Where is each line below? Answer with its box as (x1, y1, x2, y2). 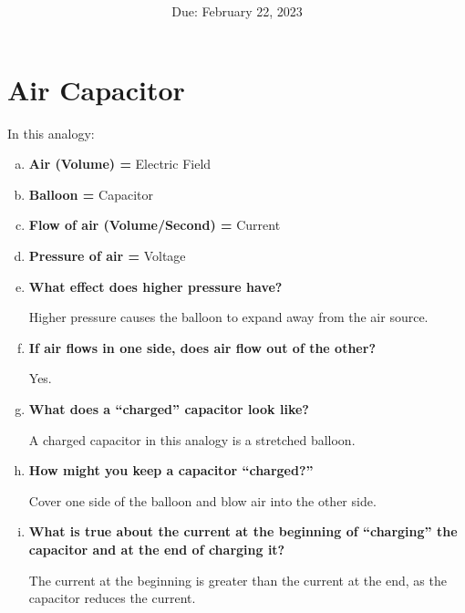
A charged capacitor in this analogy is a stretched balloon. (28, 430, 356, 449)
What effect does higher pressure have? (28, 276, 283, 296)
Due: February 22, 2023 (171, 2, 303, 21)
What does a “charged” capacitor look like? (28, 400, 309, 418)
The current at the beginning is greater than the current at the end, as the (28, 570, 447, 589)
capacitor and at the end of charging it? (28, 539, 285, 558)
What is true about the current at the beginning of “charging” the (28, 522, 458, 541)
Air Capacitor (7, 70, 185, 108)
